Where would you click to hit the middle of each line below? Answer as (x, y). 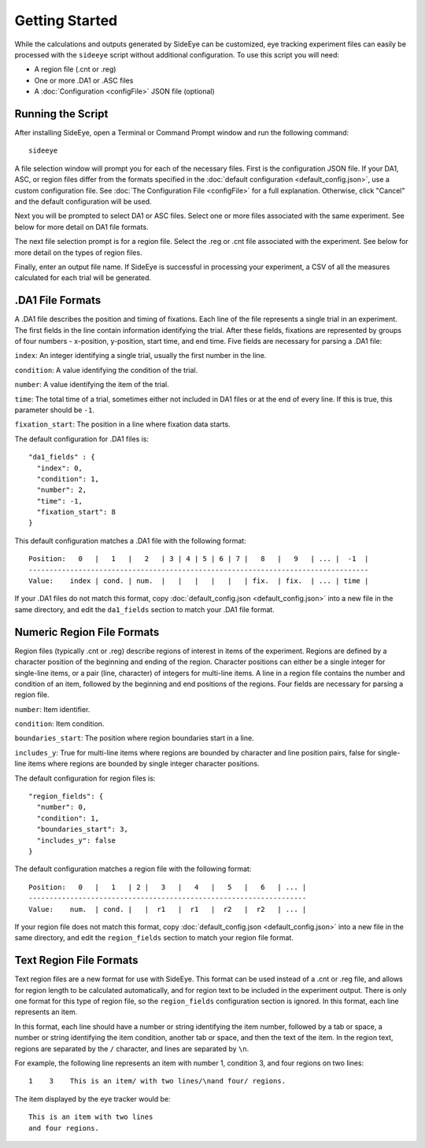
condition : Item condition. (59, 724)
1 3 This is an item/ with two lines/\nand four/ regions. (157, 1081)
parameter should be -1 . (54, 410)
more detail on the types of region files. (78, 253)
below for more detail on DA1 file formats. (81, 227)
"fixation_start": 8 (76, 512)
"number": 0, (62, 807)
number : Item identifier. (52, 709)
